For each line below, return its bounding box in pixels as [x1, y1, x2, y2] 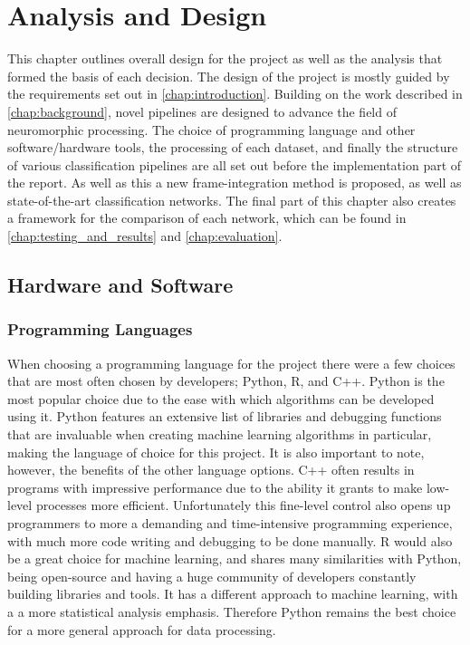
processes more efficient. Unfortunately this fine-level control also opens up [35, 496, 451, 515]
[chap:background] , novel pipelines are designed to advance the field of [7, 101, 397, 120]
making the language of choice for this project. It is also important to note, [7, 442, 425, 461]
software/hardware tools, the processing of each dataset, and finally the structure [7, 138, 458, 157]
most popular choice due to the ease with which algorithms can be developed [7, 389, 435, 408]
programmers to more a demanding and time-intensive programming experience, [7, 514, 453, 532]
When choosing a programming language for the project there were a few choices [7, 353, 456, 372]
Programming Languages [7, 318, 193, 341]
